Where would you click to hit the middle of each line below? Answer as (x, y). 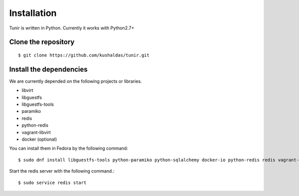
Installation (33, 13)
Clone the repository (42, 42)
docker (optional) (39, 139)
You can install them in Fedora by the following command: (69, 148)
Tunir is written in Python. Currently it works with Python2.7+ (72, 28)
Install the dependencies (49, 69)
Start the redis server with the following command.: (62, 171)
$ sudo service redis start (52, 183)
